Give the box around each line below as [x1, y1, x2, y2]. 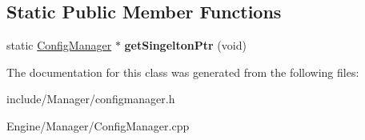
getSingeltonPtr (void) [124, 37, 247, 54]
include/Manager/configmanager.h [6, 90, 175, 107]
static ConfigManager [6, 37, 112, 54]
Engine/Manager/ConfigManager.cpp [6, 117, 190, 134]
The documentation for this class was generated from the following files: [6, 63, 359, 80]
